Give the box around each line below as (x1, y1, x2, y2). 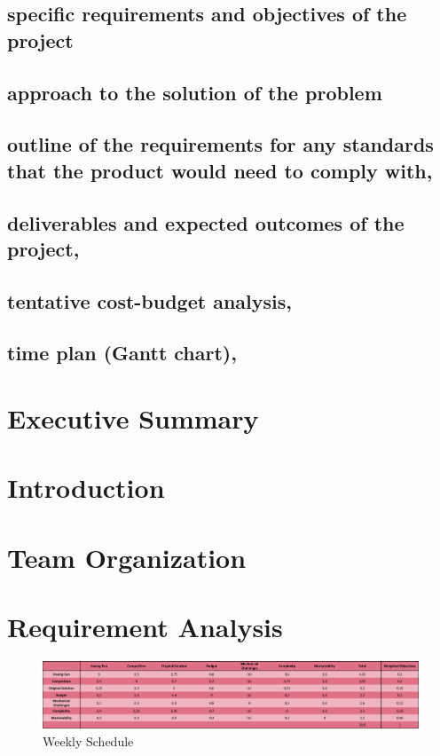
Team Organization (7, 539, 247, 575)
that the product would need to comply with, (7, 156, 433, 184)
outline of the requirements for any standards (7, 130, 434, 158)
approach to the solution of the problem (7, 78, 382, 106)
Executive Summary (7, 400, 259, 437)
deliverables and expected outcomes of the (7, 209, 405, 236)
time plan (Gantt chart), (7, 339, 237, 366)
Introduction (7, 469, 165, 506)
